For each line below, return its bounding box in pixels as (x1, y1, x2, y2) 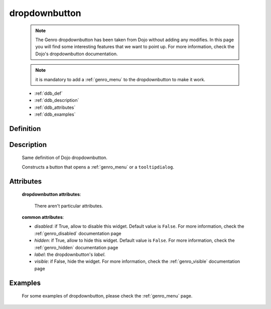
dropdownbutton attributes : (22, 191, 81, 198)
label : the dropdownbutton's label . (34, 251, 106, 258)
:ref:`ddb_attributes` (34, 104, 76, 110)
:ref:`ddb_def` (34, 90, 63, 96)
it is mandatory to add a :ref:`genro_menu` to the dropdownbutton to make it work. (35, 76, 206, 82)
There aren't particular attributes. (34, 203, 103, 209)
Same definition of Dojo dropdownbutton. (22, 154, 108, 161)
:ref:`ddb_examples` (34, 111, 76, 117)
